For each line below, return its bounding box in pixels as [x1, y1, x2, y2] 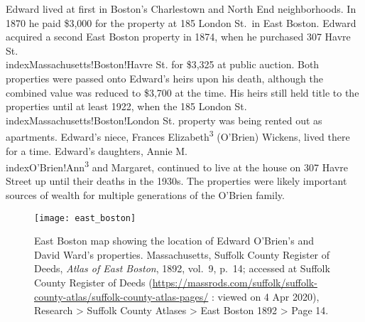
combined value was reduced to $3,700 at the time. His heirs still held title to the [6, 85, 359, 100]
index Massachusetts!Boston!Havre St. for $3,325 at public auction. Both [6, 57, 320, 72]
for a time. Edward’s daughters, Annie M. [6, 143, 188, 158]
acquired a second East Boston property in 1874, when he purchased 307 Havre [6, 29, 351, 44]
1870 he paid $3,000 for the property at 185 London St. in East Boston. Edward [6, 15, 356, 30]
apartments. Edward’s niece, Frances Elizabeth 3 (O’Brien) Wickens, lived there [6, 127, 350, 144]
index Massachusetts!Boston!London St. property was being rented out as [6, 112, 322, 127]
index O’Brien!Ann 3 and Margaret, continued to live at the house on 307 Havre [6, 158, 348, 174]
